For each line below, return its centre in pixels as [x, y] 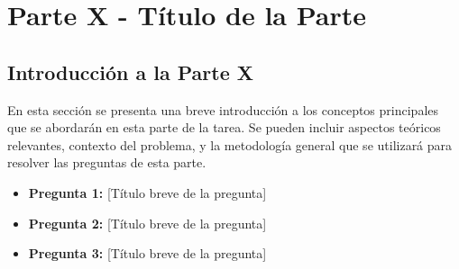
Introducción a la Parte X [131, 72]
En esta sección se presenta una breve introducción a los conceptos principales [223, 109]
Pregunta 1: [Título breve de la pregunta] [147, 192]
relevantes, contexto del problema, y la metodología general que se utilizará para [230, 144]
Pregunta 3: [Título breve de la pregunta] [147, 253]
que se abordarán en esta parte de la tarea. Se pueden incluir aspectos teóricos [224, 127]
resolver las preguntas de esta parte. [107, 162]
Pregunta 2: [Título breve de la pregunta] [147, 223]
